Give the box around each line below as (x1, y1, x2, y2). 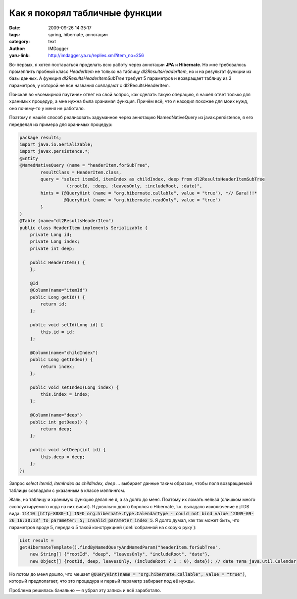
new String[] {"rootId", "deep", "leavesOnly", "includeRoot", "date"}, (30, 551, 210, 557)
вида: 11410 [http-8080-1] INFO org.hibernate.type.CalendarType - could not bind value (9, 510, 228, 516)
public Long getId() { (30, 294, 85, 300)
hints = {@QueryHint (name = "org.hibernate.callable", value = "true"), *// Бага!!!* (40, 190, 257, 196)
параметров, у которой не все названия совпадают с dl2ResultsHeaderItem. (9, 82, 170, 88)
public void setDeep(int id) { (30, 447, 106, 453)
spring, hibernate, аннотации (48, 31, 108, 37)
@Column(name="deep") (30, 412, 83, 418)
